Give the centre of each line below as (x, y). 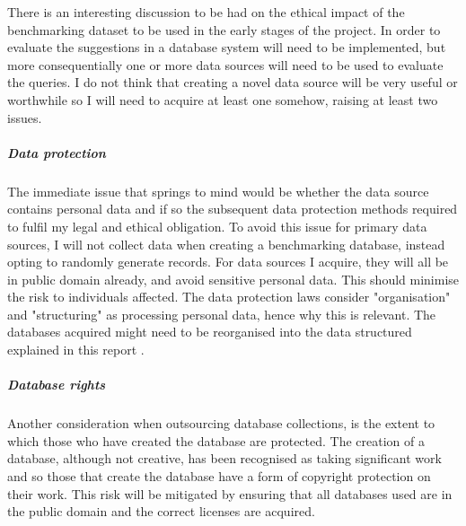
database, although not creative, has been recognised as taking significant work (224, 458)
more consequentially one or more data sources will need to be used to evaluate (225, 64)
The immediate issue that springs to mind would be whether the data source (218, 191)
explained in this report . (76, 350)
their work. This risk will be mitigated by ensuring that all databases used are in (230, 493)
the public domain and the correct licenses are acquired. (161, 511)
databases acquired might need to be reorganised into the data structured (210, 332)
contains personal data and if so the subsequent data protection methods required (233, 209)
